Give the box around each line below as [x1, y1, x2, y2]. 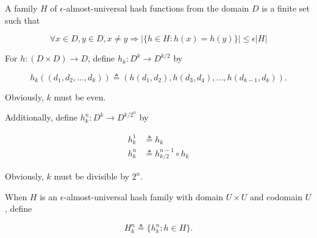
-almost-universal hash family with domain [63, 190, 223, 203]
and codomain [249, 190, 302, 203]
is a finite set [262, 2, 310, 14]
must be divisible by [54, 170, 129, 183]
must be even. [54, 90, 106, 103]
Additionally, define [5, 111, 78, 124]
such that [5, 13, 40, 26]
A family [5, 2, 38, 14]
